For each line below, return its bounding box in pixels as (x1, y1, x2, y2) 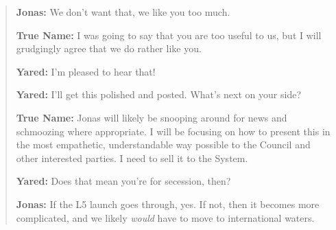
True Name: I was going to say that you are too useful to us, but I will (16, 27, 322, 42)
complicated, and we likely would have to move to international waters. (16, 210, 315, 225)
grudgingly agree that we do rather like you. (16, 41, 202, 56)
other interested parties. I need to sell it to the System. (16, 150, 248, 165)
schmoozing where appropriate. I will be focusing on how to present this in (16, 124, 331, 138)
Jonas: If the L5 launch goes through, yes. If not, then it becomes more (16, 196, 320, 211)
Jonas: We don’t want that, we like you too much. (16, 5, 230, 19)
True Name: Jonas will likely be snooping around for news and (16, 110, 287, 124)
